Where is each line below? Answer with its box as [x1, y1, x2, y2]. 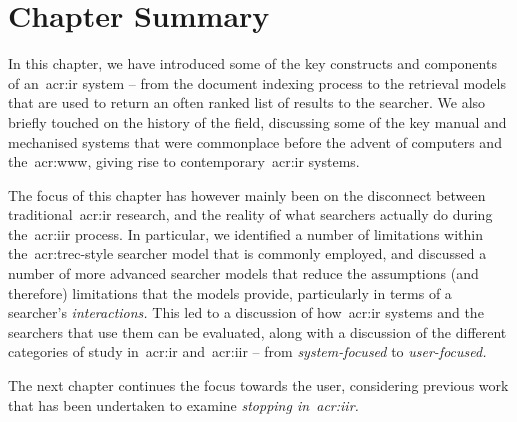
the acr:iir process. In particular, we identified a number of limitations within [8, 223, 483, 244]
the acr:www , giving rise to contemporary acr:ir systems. [8, 151, 360, 172]
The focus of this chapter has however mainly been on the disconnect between [8, 184, 486, 205]
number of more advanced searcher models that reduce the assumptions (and [8, 263, 479, 284]
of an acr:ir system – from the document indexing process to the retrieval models [8, 72, 506, 93]
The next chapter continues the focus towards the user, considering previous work [8, 375, 509, 396]
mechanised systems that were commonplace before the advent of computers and [8, 131, 502, 152]
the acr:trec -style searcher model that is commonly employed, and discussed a [8, 243, 487, 264]
